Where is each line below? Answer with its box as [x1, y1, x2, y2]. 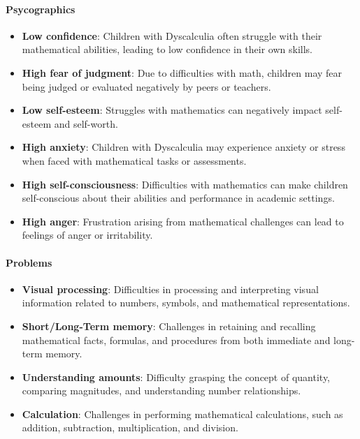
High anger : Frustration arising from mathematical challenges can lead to [22, 214, 344, 228]
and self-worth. [54, 116, 118, 131]
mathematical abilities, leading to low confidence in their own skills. [22, 42, 313, 57]
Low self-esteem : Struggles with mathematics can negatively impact [22, 103, 322, 117]
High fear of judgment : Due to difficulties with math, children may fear [22, 65, 343, 80]
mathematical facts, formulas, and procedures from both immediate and [22, 332, 331, 347]
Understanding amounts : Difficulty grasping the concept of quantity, [22, 369, 330, 384]
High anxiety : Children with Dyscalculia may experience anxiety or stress [22, 140, 345, 154]
